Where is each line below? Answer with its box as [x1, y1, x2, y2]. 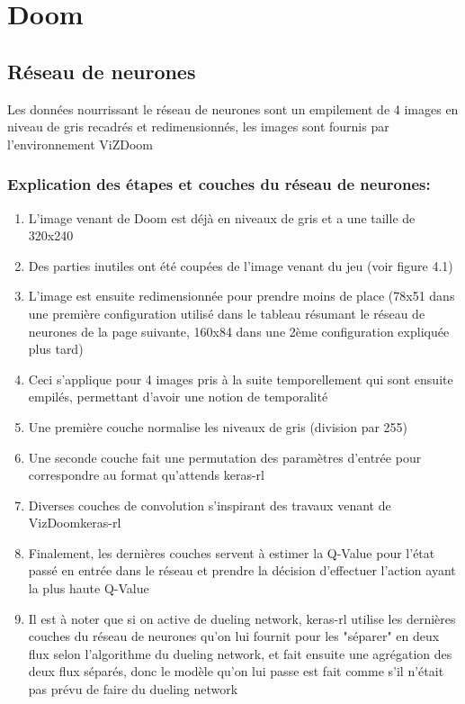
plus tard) [28, 339, 84, 358]
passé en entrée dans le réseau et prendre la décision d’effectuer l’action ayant [28, 561, 456, 580]
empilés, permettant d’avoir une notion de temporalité [28, 387, 328, 406]
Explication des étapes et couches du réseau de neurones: [7, 173, 431, 195]
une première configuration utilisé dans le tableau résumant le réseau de [28, 303, 425, 322]
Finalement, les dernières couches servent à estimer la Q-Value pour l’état [28, 543, 435, 562]
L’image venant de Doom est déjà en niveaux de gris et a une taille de [28, 208, 416, 227]
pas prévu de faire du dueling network [28, 680, 238, 699]
